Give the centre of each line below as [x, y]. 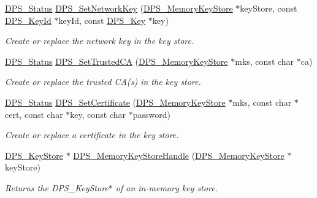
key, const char [98, 114]
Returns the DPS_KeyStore [57, 187]
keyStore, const [269, 8]
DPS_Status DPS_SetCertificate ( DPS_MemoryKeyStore [115, 102]
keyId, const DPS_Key [102, 20]
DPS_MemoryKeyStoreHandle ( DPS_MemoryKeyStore [179, 155]
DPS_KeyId [28, 20]
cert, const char [34, 114]
